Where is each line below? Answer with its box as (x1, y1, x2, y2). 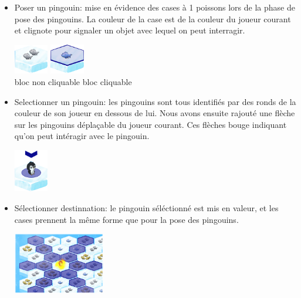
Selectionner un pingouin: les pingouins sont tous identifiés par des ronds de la (14, 95, 296, 107)
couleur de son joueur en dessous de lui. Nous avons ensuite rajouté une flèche (14, 107, 295, 119)
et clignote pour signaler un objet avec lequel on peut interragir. (14, 24, 245, 36)
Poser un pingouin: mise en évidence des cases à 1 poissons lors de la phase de (14, 1, 295, 13)
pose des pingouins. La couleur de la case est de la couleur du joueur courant (14, 12, 291, 25)
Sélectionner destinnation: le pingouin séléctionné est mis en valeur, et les (14, 201, 279, 214)
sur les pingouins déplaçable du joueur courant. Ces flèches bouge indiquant (14, 118, 287, 130)
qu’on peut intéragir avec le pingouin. (14, 130, 150, 142)
